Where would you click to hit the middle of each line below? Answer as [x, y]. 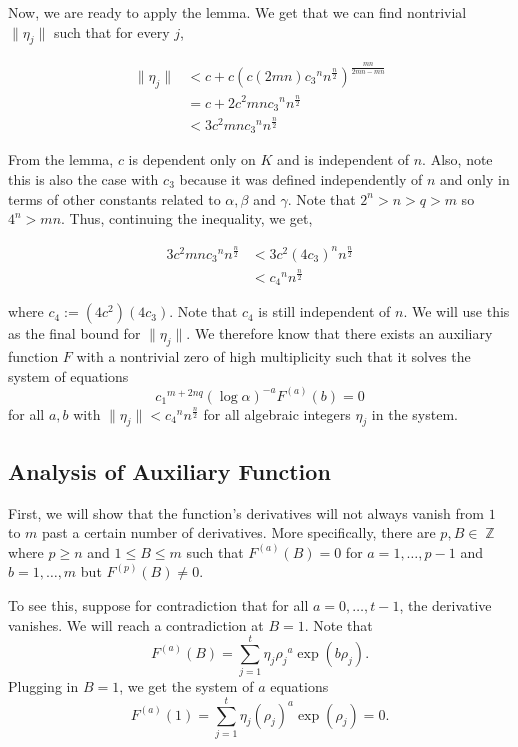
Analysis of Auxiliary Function [169, 470]
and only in [475, 179]
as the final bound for [74, 333]
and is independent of [343, 159]
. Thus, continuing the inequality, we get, [187, 218]
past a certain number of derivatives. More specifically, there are [239, 532]
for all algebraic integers [277, 413]
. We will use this [456, 311]
